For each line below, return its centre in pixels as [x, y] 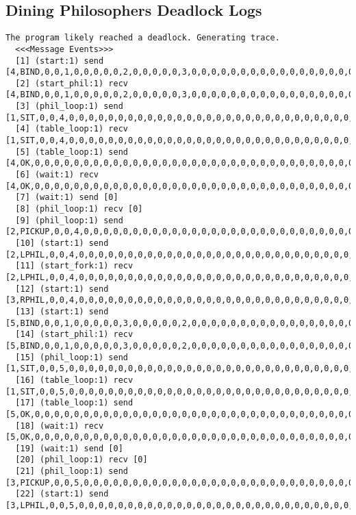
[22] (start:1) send [62, 494]
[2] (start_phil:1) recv [72, 83]
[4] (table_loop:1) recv [72, 129]
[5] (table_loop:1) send [72, 152]
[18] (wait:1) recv [60, 426]
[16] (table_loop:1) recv [74, 380]
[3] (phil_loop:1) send [69, 106]
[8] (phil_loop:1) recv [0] [79, 209]
